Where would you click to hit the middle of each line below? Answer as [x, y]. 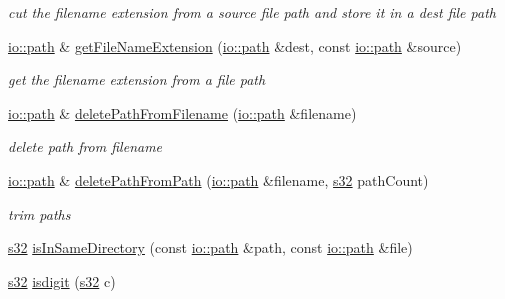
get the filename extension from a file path [137, 79]
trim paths [39, 213]
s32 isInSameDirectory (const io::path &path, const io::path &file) [210, 247]
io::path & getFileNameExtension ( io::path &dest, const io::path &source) [235, 45]
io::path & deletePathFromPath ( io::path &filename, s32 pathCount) [218, 179]
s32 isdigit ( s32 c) [62, 280]
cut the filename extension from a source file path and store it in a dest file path [252, 12]
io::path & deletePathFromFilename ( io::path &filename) [182, 112]
